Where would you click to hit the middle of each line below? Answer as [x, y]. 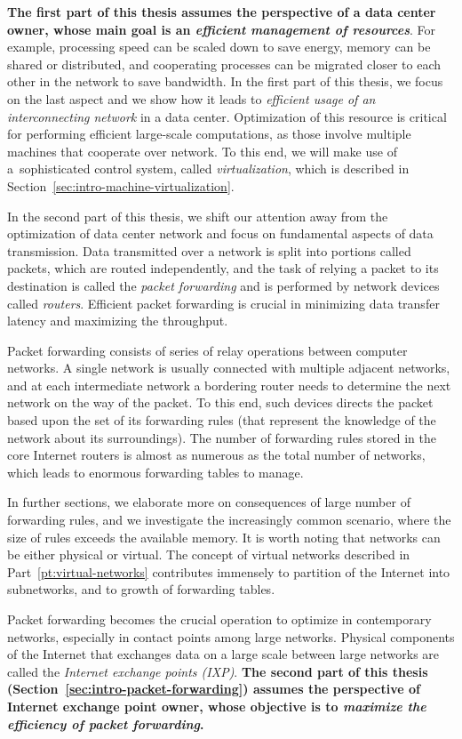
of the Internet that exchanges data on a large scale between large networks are [223, 654]
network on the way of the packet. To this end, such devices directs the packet [220, 402]
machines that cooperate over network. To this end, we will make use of [202, 151]
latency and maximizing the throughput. [118, 321]
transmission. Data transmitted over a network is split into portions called [209, 250]
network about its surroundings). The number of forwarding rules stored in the [222, 437]
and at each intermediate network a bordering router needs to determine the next [229, 385]
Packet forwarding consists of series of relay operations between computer [207, 350]
